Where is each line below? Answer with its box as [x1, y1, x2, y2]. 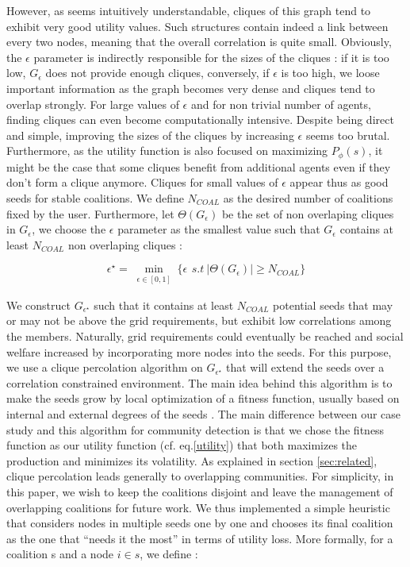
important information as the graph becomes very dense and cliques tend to [6, 79, 375, 96]
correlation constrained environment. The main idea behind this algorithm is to [6, 374, 393, 391]
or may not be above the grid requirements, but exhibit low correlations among [6, 312, 392, 329]
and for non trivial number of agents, [190, 95, 371, 112]
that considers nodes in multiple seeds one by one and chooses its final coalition [6, 515, 393, 531]
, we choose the [32, 221, 106, 237]
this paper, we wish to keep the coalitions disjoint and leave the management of [6, 483, 393, 499]
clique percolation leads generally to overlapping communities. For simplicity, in [6, 468, 394, 484]
